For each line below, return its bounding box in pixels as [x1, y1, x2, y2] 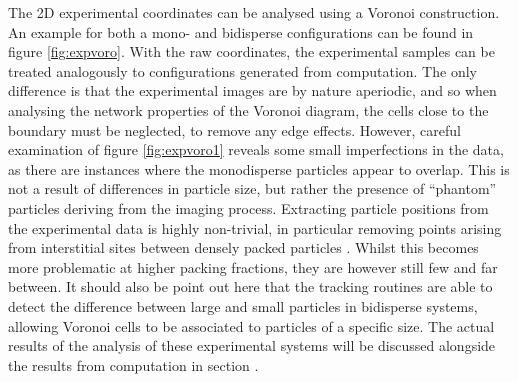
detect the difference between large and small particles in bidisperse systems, [8, 295, 478, 316]
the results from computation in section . [8, 354, 259, 375]
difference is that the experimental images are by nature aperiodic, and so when [8, 80, 497, 101]
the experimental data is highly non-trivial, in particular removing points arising [8, 217, 502, 238]
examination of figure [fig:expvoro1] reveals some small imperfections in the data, [8, 139, 504, 160]
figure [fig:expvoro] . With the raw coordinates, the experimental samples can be [8, 41, 495, 62]
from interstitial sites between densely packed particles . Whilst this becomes [8, 237, 479, 258]
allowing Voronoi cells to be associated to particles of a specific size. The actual [8, 315, 495, 336]
